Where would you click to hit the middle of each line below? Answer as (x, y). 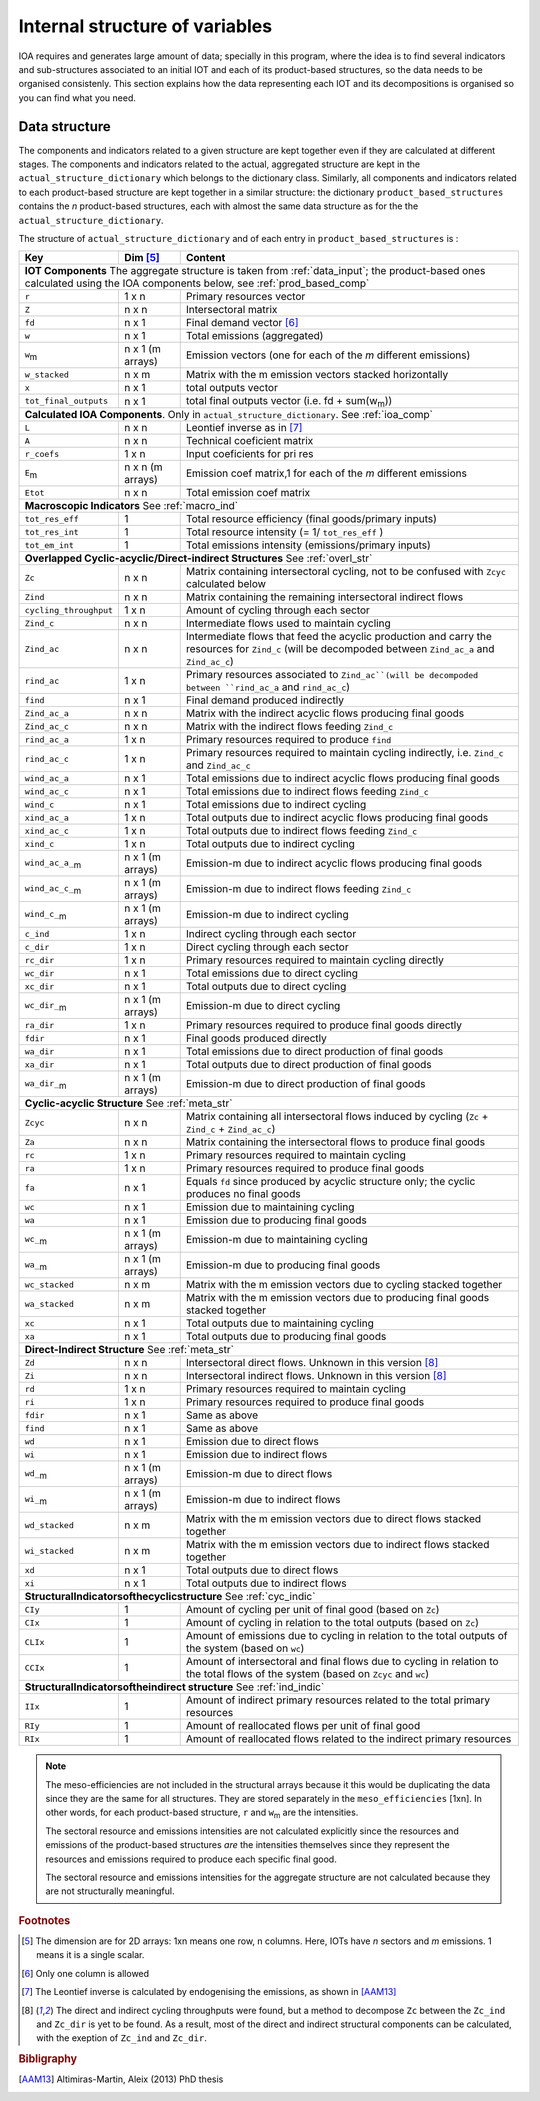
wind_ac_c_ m (53, 889)
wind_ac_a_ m (53, 863)
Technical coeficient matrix (249, 441)
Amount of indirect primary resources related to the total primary (338, 1700)
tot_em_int (49, 545)
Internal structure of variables (145, 26)
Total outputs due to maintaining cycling (280, 1323)
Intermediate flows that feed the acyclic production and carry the (338, 637)
